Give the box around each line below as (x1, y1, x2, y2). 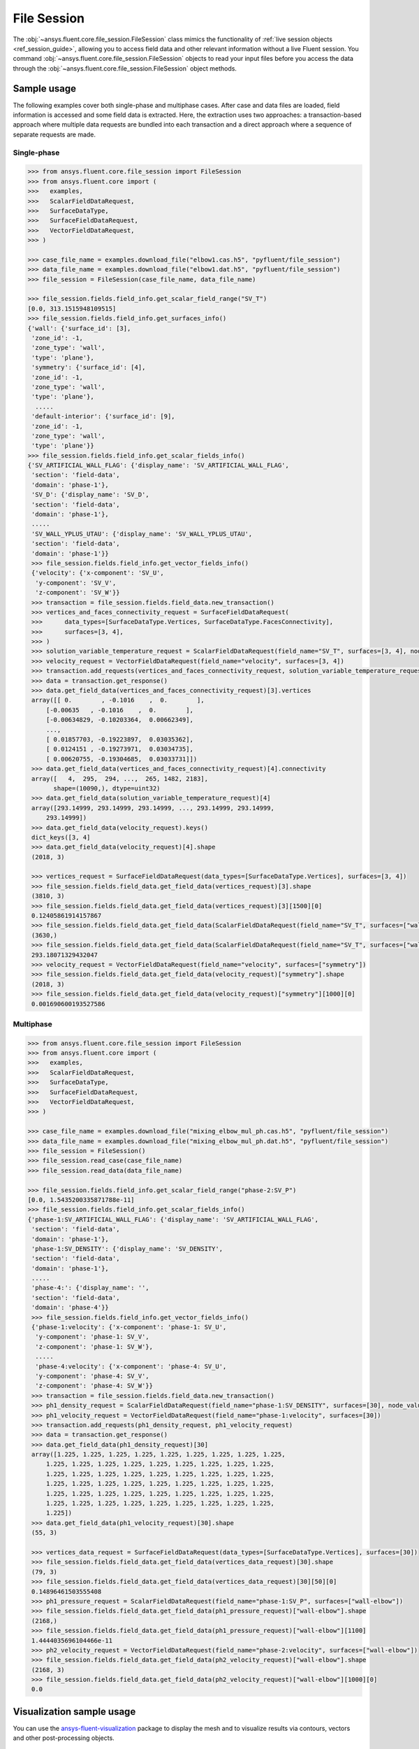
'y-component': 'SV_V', (35, 579, 117, 587)
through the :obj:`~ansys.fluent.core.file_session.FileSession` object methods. (13, 64, 237, 73)
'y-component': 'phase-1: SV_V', (35, 1333, 149, 1341)
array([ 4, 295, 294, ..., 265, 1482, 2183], (31, 774, 209, 783)
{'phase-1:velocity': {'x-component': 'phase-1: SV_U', (31, 1323, 227, 1331)
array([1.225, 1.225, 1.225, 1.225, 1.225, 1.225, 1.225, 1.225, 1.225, (31, 1450, 286, 1459)
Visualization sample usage (13, 1706, 136, 1718)
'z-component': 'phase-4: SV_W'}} (35, 1382, 154, 1390)
